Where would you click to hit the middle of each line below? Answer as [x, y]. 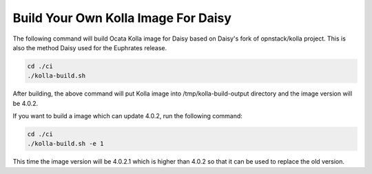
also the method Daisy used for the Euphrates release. [90, 47]
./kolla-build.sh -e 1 [65, 144]
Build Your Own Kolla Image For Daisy [122, 18]
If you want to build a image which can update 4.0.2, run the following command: [127, 116]
